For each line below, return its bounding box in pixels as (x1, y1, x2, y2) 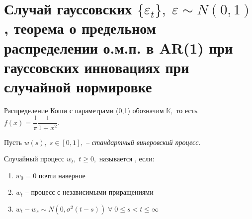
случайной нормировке (4, 76, 152, 96)
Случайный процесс (4, 153, 65, 164)
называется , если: (99, 153, 155, 164)
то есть (176, 105, 198, 115)
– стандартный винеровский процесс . (86, 137, 201, 147)
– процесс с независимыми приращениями (25, 187, 154, 197)
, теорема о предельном (4, 18, 156, 38)
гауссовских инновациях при (4, 57, 189, 77)
